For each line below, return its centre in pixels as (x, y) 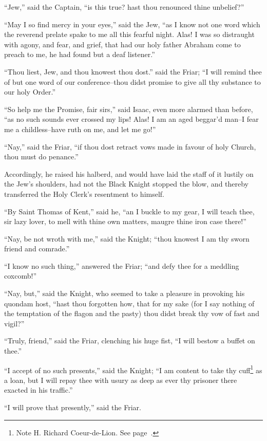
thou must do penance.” (41, 157)
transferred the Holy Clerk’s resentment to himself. (84, 194)
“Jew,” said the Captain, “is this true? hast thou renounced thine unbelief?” (124, 7)
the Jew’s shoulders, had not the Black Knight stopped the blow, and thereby (127, 184)
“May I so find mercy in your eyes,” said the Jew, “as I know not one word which (132, 24)
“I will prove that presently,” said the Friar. (73, 407)
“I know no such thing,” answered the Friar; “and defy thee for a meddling (122, 265)
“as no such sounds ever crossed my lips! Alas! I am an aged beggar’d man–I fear (131, 119)
